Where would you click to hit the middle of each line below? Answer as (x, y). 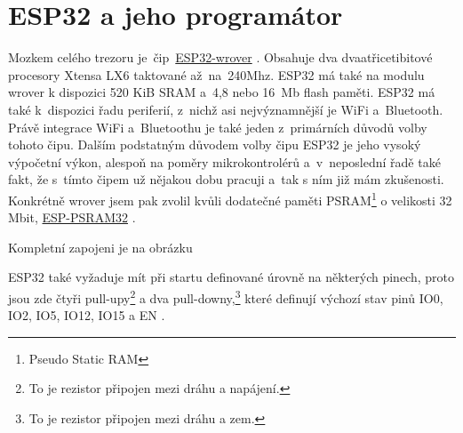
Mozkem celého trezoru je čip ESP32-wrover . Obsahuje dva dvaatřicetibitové (220, 57)
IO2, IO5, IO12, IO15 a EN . (87, 315)
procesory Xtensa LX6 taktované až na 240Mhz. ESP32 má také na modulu (216, 74)
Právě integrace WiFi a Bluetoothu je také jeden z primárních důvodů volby (218, 127)
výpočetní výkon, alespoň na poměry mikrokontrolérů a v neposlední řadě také (224, 161)
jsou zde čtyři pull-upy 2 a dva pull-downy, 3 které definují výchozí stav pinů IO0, (226, 296)
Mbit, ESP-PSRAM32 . (72, 217)
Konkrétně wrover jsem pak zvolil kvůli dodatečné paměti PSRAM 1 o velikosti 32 (230, 198)
